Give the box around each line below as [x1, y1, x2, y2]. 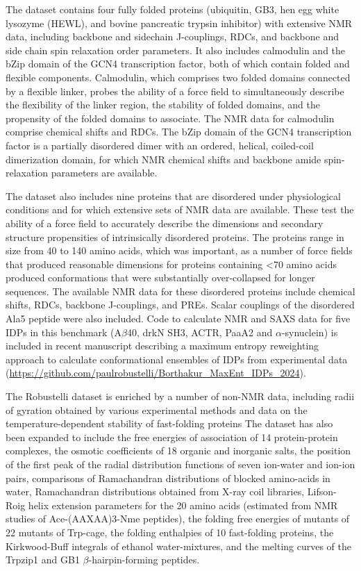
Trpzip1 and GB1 [6, 552, 80, 567]
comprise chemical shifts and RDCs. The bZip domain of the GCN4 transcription [6, 124, 352, 139]
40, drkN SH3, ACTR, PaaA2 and [126, 324, 273, 339]
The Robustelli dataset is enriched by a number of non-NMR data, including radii [6, 389, 355, 404]
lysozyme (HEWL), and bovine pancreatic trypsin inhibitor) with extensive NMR [6, 15, 353, 30]
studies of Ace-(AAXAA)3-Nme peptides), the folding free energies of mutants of [6, 511, 350, 526]
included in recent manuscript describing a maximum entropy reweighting [6, 338, 319, 353]
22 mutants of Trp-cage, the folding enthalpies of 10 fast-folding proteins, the [6, 524, 334, 539]
